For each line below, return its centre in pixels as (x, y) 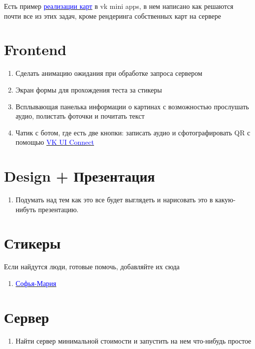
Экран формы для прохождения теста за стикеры (89, 89)
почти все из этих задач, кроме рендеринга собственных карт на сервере (113, 16)
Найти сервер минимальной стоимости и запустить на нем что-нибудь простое (133, 340)
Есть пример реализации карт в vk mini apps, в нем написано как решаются (119, 6)
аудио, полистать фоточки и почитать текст (80, 116)
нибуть (26, 209)
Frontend (35, 49)
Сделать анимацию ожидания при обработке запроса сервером (109, 73)
